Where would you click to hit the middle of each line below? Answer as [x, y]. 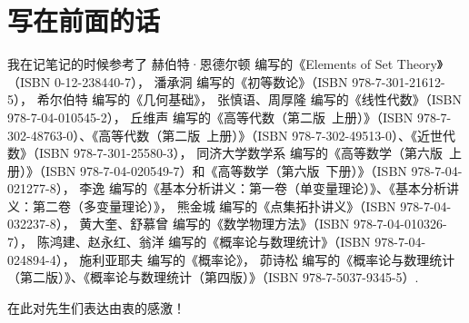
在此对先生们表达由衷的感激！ [96, 307]
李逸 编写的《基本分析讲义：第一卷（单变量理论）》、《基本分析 [263, 188]
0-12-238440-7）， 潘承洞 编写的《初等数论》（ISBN [201, 81]
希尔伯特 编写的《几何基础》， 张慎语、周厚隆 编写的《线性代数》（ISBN [249, 99]
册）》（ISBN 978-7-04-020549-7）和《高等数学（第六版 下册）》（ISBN [207, 170]
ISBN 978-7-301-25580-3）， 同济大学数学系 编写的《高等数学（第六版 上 [250, 153]
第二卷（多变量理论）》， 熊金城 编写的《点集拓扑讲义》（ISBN [214, 206]
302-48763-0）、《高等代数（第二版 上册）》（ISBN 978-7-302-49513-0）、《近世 [225, 135]
